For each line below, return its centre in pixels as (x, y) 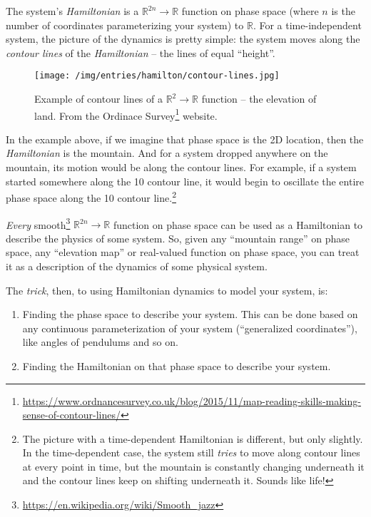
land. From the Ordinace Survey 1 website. (126, 114)
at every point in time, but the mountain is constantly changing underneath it (193, 466)
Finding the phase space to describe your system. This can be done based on (190, 314)
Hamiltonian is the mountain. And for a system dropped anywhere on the (167, 153)
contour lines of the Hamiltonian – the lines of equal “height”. (141, 52)
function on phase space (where (250, 11)
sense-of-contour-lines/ (71, 415)
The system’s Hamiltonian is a (72, 11)
